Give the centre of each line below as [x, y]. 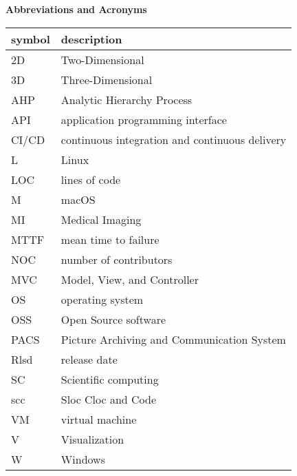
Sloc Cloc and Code [109, 399]
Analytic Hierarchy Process [126, 99]
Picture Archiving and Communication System [173, 339]
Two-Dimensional [102, 59]
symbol [31, 39]
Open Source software [113, 319]
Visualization [92, 439]
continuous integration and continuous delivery [174, 139]
